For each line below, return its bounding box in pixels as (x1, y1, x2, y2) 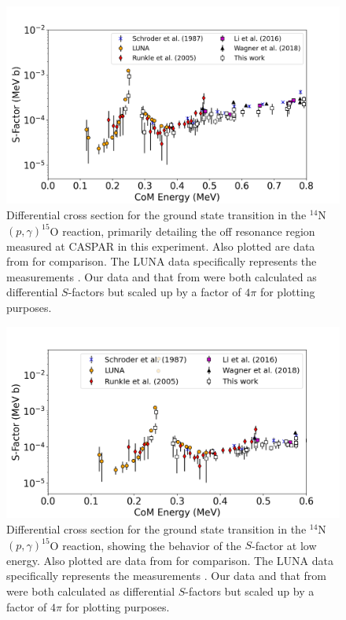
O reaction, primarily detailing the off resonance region (50, 222, 315, 239)
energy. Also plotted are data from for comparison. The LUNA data (6, 552, 333, 568)
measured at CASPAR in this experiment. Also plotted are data (6, 237, 315, 254)
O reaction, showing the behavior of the (50, 537, 241, 553)
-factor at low (252, 537, 317, 553)
